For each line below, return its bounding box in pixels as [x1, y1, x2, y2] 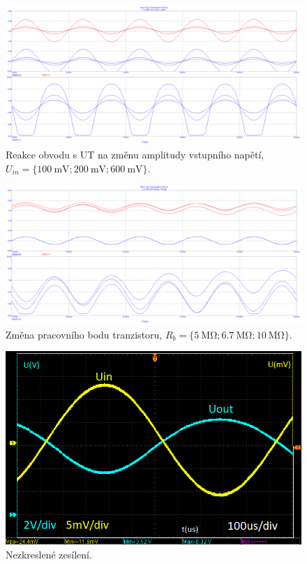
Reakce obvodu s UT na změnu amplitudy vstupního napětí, [6, 147, 264, 162]
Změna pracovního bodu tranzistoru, [6, 327, 163, 341]
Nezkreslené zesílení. [6, 547, 92, 561]
